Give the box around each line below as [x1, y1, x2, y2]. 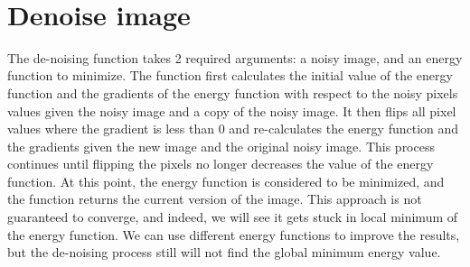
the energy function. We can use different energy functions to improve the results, [7, 225, 460, 244]
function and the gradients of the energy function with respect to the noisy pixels [7, 83, 458, 102]
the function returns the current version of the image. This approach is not [7, 189, 422, 208]
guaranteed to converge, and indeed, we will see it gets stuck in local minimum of [7, 207, 458, 226]
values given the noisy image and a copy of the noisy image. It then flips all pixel [7, 101, 456, 120]
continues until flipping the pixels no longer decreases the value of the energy [7, 154, 434, 173]
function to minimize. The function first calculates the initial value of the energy [7, 66, 453, 85]
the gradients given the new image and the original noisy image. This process [7, 136, 435, 155]
